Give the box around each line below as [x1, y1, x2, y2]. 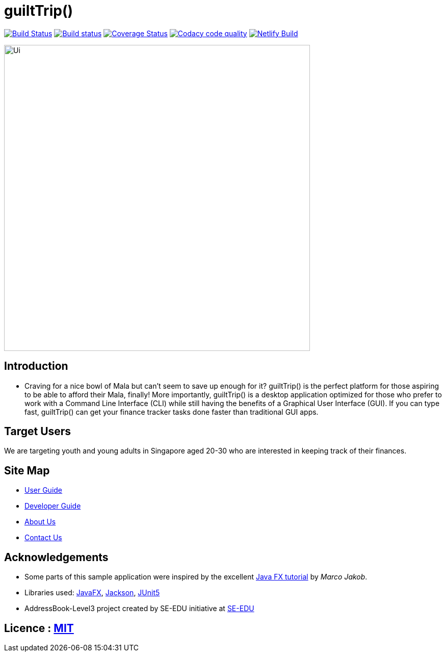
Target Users [4, 425, 71, 438]
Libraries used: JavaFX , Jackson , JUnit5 [24, 588, 160, 597]
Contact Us [24, 533, 62, 542]
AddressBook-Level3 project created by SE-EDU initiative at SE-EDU [24, 604, 254, 613]
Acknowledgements [4, 550, 109, 564]
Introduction [4, 360, 68, 373]
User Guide [24, 486, 63, 495]
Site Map [4, 464, 50, 477]
